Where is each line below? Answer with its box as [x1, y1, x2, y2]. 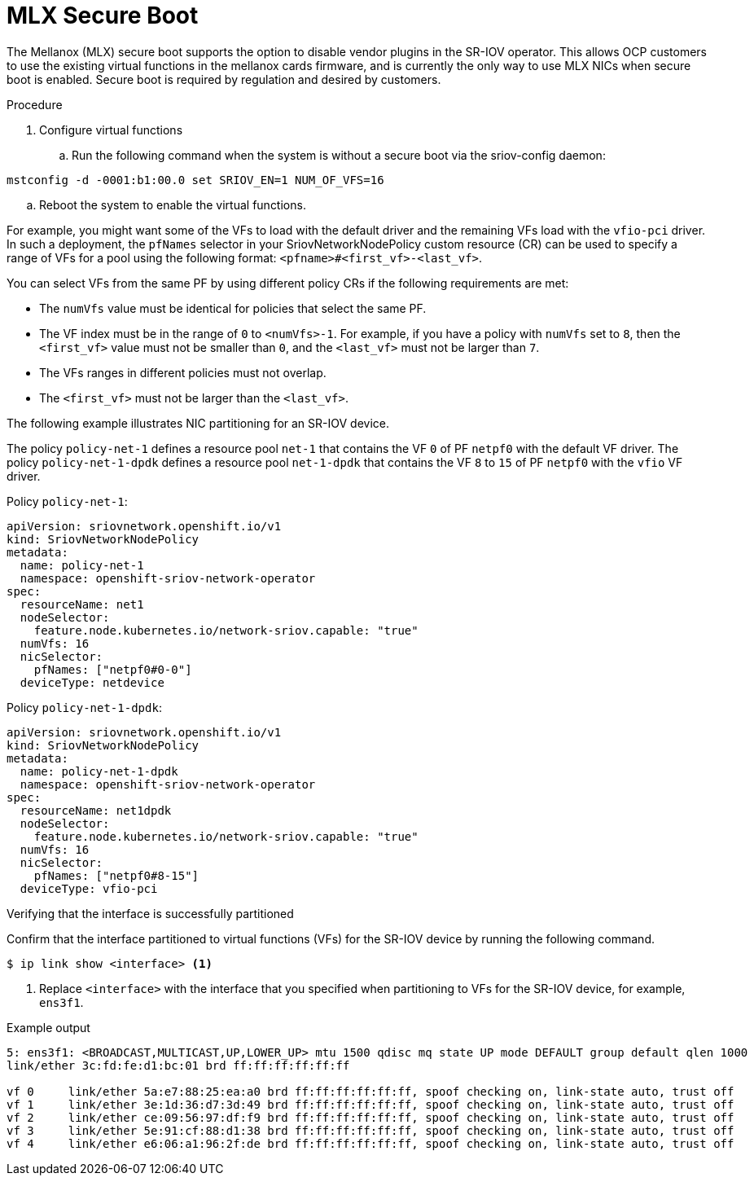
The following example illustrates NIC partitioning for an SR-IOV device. [7, 415, 390, 430]
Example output [7, 1020, 90, 1035]
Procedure [7, 97, 63, 112]
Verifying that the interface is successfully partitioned [7, 906, 294, 921]
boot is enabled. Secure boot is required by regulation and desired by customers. [7, 72, 441, 86]
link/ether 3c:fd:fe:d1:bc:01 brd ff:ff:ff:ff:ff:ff [7, 1058, 350, 1072]
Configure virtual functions [39, 122, 183, 137]
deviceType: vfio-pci [20, 881, 158, 895]
